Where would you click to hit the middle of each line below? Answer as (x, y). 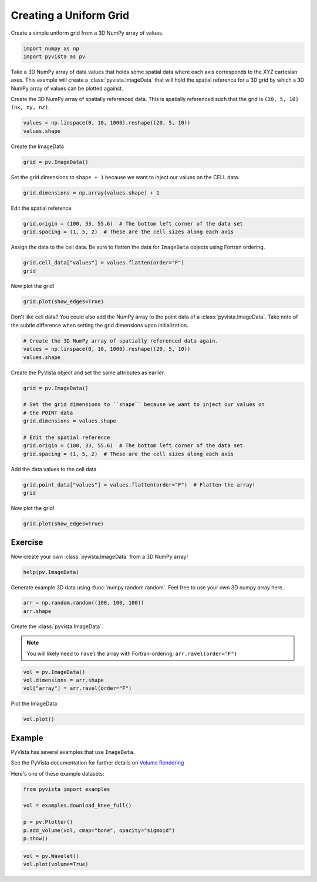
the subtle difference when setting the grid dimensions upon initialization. (100, 325)
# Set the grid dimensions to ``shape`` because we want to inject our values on (144, 405)
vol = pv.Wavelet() (51, 856)
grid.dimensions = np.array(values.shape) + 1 (91, 193)
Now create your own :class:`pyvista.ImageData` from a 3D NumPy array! (99, 556)
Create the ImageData (38, 146)
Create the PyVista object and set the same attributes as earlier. (88, 373)
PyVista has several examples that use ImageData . (73, 752)
